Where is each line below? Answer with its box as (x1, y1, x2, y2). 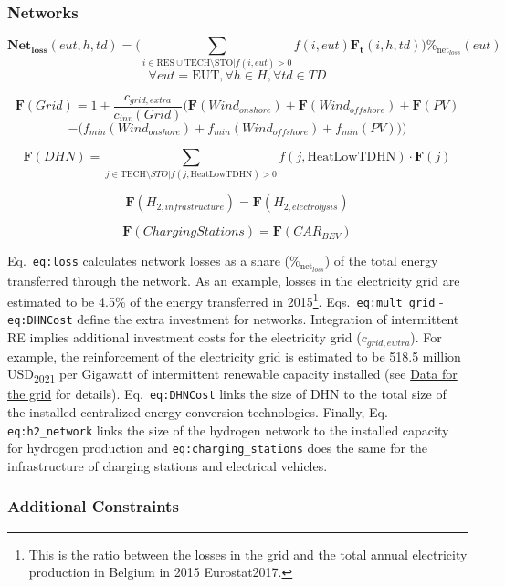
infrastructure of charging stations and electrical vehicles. (7, 456, 328, 475)
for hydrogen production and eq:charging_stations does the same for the (7, 438, 428, 457)
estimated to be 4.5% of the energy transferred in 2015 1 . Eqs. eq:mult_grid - (7, 289, 444, 310)
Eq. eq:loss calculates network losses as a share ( (7, 251, 290, 270)
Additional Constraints (7, 495, 179, 518)
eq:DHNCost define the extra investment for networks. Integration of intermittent (7, 309, 459, 329)
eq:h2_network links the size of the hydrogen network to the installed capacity (7, 420, 449, 439)
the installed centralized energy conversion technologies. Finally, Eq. (7, 402, 388, 421)
